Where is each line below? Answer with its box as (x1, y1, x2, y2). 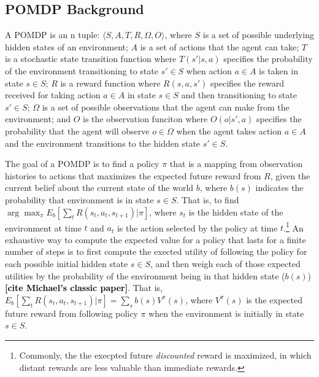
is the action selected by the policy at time (117, 221, 278, 234)
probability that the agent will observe (5, 124, 150, 137)
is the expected (246, 293, 303, 306)
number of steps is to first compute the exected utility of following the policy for (5, 245, 307, 258)
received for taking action (5, 88, 101, 101)
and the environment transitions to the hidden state (5, 136, 201, 149)
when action (186, 64, 232, 77)
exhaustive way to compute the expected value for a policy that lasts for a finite (5, 233, 306, 246)
